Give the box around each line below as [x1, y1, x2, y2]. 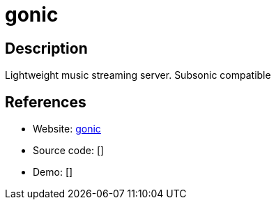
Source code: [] [33, 144, 105, 157]
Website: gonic [33, 123, 101, 135]
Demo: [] [33, 166, 73, 179]
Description [5, 39, 88, 57]
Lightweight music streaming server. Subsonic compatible [5, 69, 271, 82]
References [5, 93, 86, 111]
